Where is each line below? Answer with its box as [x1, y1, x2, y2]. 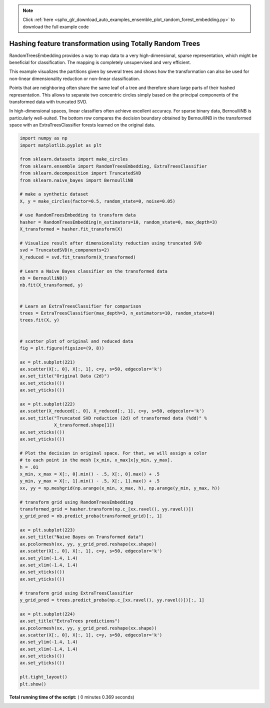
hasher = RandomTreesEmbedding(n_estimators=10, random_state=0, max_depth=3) [19, 219, 217, 225]
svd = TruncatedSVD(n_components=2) [19, 247, 110, 253]
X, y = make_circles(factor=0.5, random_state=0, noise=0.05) [19, 198, 175, 204]
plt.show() [19, 681, 46, 687]
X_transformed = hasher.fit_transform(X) [19, 226, 123, 232]
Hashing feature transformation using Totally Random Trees [9, 39, 200, 47]
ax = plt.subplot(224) [19, 611, 75, 617]
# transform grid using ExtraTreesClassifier [19, 590, 133, 596]
